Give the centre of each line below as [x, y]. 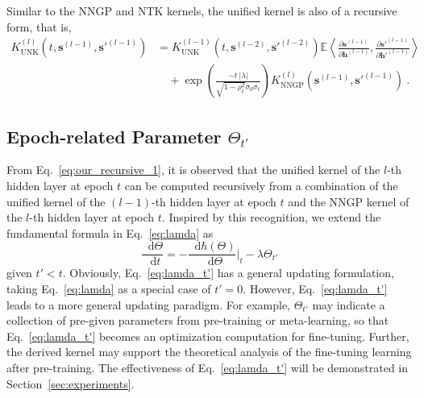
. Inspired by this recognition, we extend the [271, 217]
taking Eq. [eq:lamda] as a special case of [109, 289]
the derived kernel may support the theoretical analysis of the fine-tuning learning [209, 352]
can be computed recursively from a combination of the [261, 186]
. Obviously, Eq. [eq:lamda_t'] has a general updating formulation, [228, 273]
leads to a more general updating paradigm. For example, [149, 304]
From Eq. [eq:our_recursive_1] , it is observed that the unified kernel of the [193, 170]
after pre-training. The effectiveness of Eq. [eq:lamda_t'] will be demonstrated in [207, 368]
